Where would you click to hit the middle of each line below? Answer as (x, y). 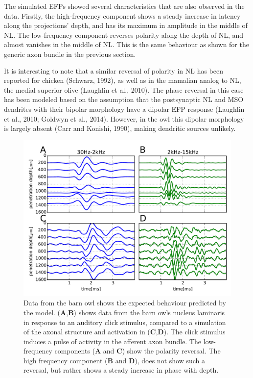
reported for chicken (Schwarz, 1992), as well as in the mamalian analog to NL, (123, 80)
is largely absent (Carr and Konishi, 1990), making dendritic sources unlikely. (120, 128)
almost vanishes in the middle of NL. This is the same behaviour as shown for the (126, 44)
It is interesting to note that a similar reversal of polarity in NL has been (114, 70)
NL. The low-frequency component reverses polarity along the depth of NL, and (124, 35)
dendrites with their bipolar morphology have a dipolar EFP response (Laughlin (124, 109)
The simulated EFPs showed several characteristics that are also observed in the (124, 6)
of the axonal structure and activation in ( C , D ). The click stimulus (125, 332)
